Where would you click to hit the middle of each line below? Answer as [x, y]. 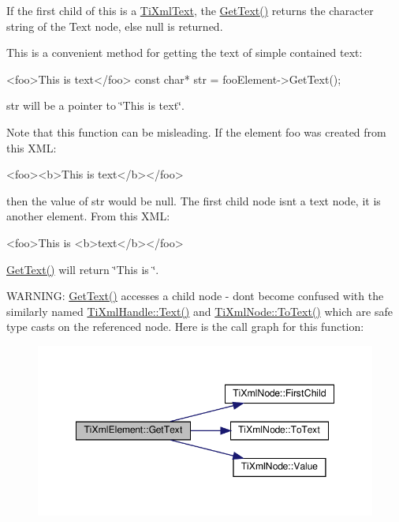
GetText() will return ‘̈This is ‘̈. [83, 269]
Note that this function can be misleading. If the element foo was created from [196, 131]
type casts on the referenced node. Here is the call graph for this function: [185, 327]
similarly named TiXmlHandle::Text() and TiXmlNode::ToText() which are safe [199, 311]
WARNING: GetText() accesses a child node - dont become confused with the [195, 296]
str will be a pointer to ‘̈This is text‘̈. [95, 105]
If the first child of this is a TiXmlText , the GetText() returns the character [190, 10]
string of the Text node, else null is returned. [115, 26]
